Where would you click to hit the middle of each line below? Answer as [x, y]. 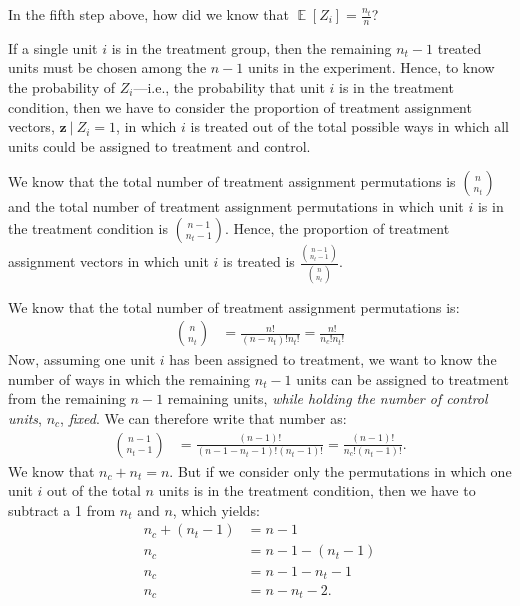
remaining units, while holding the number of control [327, 398]
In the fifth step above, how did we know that [148, 14]
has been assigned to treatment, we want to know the [333, 359]
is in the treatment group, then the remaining [251, 47]
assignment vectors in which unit [108, 261]
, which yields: [216, 509]
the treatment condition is [88, 227]
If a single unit [53, 47]
